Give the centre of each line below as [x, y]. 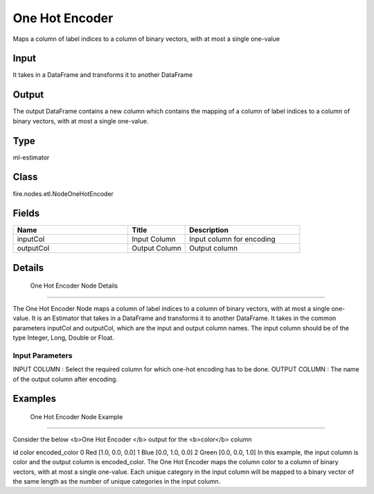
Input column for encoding [232, 239]
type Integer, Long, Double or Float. [63, 338]
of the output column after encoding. [65, 379]
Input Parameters [43, 355]
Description [209, 230]
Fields [26, 214]
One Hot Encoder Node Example [77, 416]
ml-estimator [31, 157]
